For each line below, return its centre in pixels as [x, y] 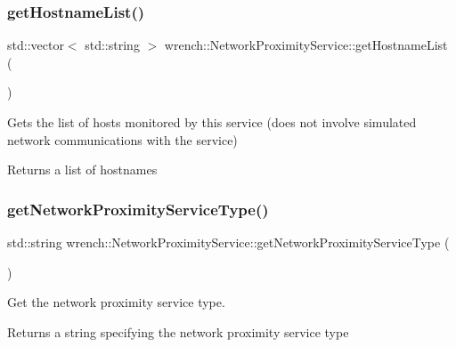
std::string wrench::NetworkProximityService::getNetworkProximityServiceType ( [228, 242]
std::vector [36, 45]
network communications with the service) [122, 139]
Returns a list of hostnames [82, 169]
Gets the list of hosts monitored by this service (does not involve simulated [212, 122]
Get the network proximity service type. [116, 302]
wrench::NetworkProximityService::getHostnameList [306, 45]
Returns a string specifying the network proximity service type [178, 331]
